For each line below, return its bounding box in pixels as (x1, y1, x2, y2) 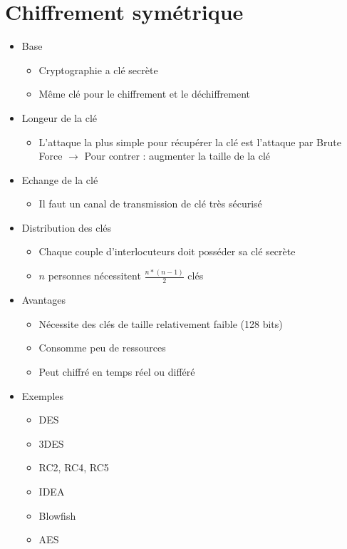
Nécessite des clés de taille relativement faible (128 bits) (38, 316, 283, 331)
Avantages (21, 292, 66, 307)
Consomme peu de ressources (38, 340, 166, 355)
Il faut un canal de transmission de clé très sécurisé (38, 196, 262, 211)
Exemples (21, 388, 64, 403)
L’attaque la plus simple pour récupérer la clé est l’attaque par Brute (38, 134, 341, 149)
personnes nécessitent (48, 268, 141, 283)
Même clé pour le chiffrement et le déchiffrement (38, 86, 250, 101)
